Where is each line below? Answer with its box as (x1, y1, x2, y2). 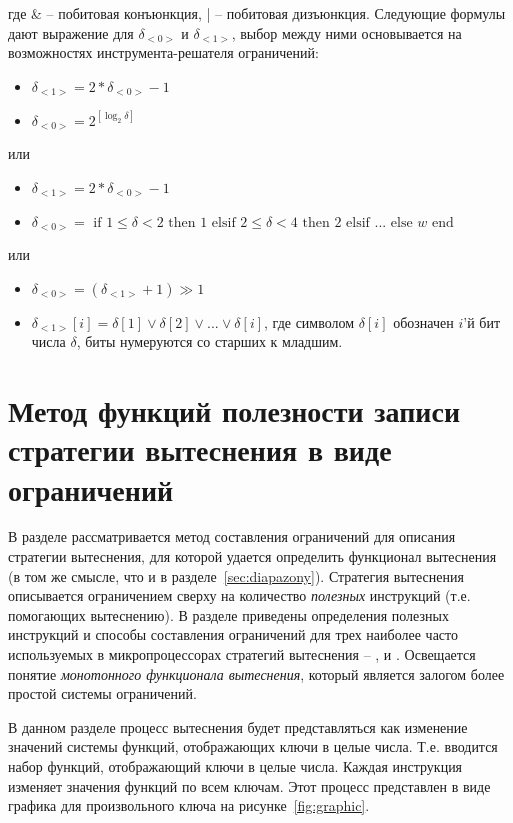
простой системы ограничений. (8, 683, 197, 704)
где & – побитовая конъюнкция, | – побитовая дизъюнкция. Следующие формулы (8, 3, 506, 23)
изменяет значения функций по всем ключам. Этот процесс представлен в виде (8, 775, 491, 796)
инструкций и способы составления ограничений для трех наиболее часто (8, 624, 458, 645)
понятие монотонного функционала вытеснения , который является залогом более (8, 663, 505, 684)
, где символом (264, 311, 355, 332)
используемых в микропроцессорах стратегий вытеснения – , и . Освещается (8, 644, 476, 665)
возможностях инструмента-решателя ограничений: (8, 42, 319, 63)
